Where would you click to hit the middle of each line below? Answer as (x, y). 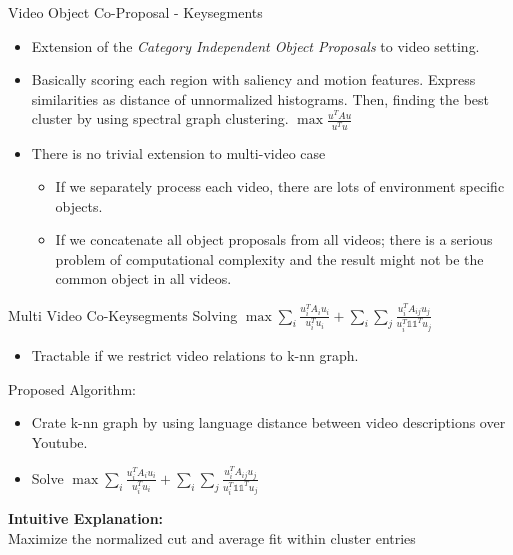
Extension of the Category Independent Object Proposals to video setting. (255, 45)
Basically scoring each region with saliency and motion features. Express (253, 79)
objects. (79, 205)
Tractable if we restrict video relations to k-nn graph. (195, 355)
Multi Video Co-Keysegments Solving (123, 314)
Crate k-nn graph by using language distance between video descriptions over (268, 422)
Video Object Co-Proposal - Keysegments (135, 12)
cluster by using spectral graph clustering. (160, 118)
